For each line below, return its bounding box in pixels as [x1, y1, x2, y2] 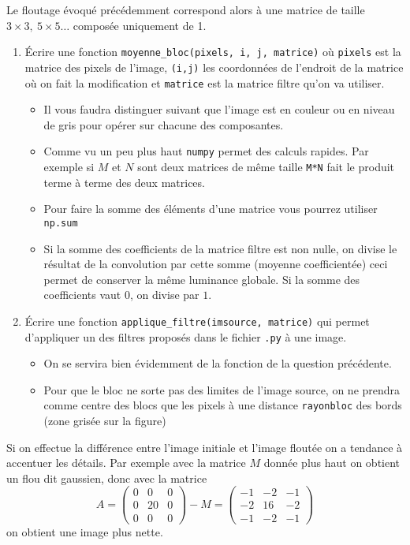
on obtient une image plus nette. [6, 523, 163, 539]
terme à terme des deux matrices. [43, 174, 205, 190]
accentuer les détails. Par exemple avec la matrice [6, 454, 246, 471]
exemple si [43, 159, 95, 174]
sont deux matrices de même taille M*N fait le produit [137, 159, 395, 174]
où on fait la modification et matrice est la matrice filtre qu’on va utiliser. [24, 74, 385, 91]
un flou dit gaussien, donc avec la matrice [6, 469, 207, 486]
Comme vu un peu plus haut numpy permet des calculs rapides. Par [43, 143, 369, 159]
